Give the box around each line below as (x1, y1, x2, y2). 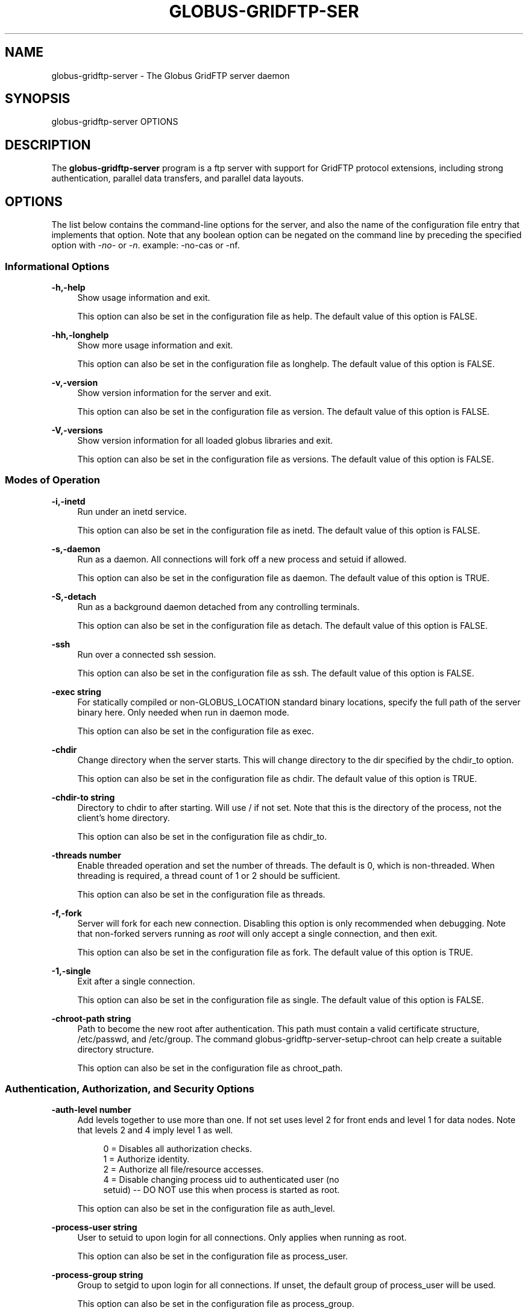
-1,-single (51, 965, 91, 976)
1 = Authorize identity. (103, 1154, 190, 1165)
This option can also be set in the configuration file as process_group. (77, 1299, 354, 1309)
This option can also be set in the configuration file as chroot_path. (77, 1062, 343, 1073)
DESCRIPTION (5, 137, 91, 153)
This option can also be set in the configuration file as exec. (77, 725, 314, 736)
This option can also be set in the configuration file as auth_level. (77, 1203, 335, 1214)
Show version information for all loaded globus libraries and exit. (77, 435, 333, 446)
